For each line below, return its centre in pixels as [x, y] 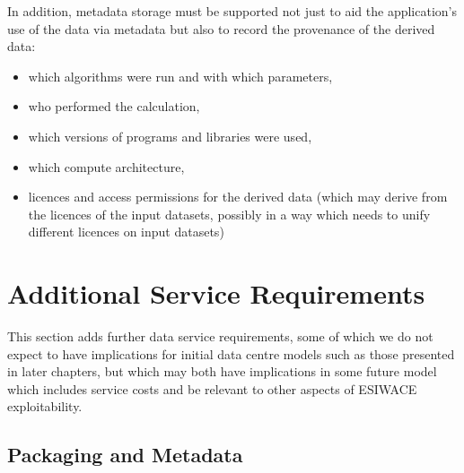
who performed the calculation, [114, 106]
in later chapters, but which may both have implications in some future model [222, 371]
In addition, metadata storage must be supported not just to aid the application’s [232, 11]
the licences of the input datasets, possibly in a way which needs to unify [229, 214]
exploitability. [45, 406]
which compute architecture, [106, 166]
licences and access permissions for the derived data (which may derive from [238, 197]
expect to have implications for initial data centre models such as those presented [231, 353]
